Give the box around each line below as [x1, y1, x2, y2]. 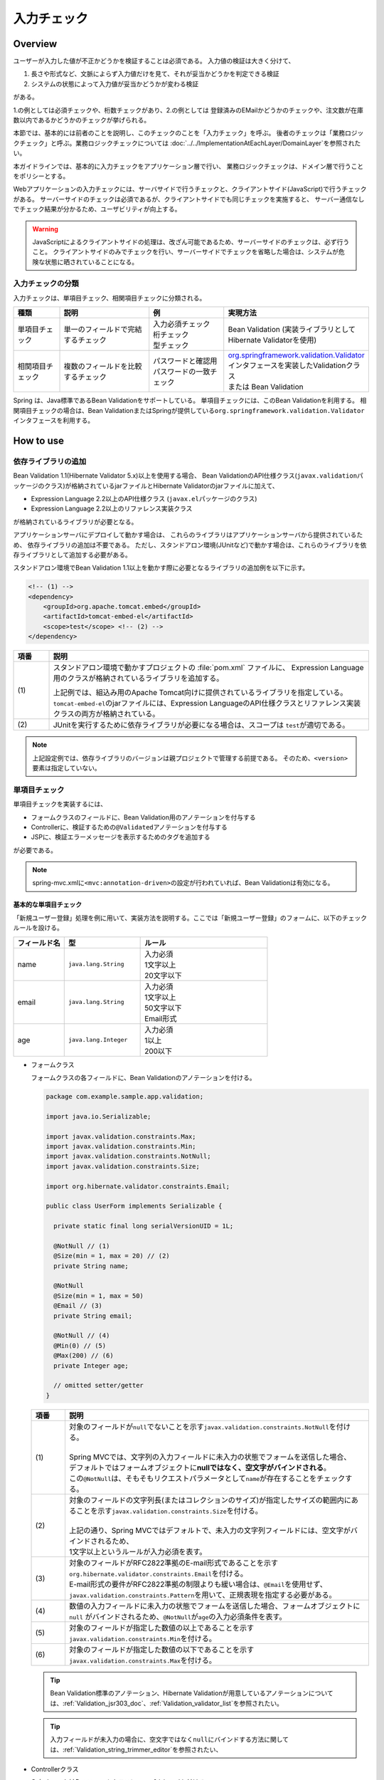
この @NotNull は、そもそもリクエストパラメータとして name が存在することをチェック [68, 1473, 346, 1483]
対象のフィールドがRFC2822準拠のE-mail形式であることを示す [68, 1558, 279, 1568]
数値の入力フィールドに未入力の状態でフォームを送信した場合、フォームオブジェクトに [68, 1601, 361, 1611]
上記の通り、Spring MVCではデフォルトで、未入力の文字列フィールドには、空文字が [68, 1525, 351, 1535]
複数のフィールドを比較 [63, 362, 142, 372]
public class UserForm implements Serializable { [46, 1202, 223, 1210]
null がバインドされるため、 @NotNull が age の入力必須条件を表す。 [68, 1611, 287, 1621]
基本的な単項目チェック [13, 901, 82, 909]
